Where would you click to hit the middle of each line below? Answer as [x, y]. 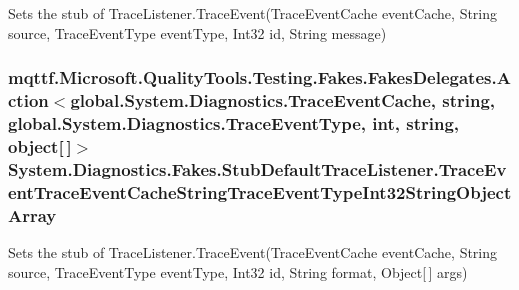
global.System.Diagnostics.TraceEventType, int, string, [234, 122]
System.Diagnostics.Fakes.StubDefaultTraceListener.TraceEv [257, 168]
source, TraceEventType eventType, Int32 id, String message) [197, 32]
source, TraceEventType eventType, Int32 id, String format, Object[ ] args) [238, 271]
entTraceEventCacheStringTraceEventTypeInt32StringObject [260, 191]
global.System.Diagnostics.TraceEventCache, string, [283, 100]
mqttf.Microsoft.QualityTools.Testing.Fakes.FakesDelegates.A [259, 77]
